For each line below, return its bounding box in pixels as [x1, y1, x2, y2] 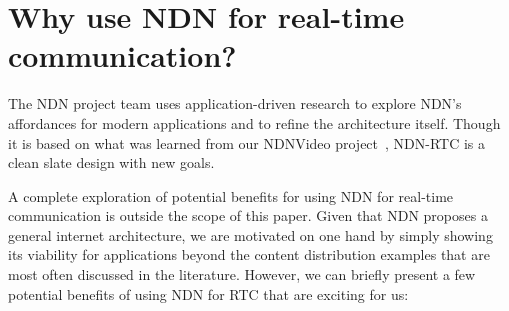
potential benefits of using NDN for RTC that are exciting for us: [8, 283, 409, 304]
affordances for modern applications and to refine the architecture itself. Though [8, 112, 501, 133]
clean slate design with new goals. [8, 152, 215, 173]
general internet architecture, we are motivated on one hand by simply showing [8, 224, 493, 245]
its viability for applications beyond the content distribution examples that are [8, 244, 490, 265]
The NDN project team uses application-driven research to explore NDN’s [8, 93, 462, 114]
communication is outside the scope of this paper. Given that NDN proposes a [8, 205, 488, 226]
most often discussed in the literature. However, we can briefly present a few [8, 264, 476, 285]
